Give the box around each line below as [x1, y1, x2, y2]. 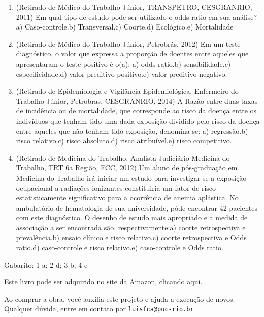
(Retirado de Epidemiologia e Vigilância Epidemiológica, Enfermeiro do [16, 85, 239, 96]
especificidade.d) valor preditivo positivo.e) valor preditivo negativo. [16, 68, 227, 79]
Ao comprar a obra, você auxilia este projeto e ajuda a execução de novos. [4, 293, 235, 304]
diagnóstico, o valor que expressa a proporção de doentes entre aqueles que [16, 48, 249, 59]
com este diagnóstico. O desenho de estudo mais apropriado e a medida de [16, 212, 248, 223]
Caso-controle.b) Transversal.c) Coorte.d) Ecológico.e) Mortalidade [24, 21, 234, 32]
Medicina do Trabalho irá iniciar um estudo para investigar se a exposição [16, 172, 247, 183]
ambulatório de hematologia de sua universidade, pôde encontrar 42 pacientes [16, 202, 258, 213]
